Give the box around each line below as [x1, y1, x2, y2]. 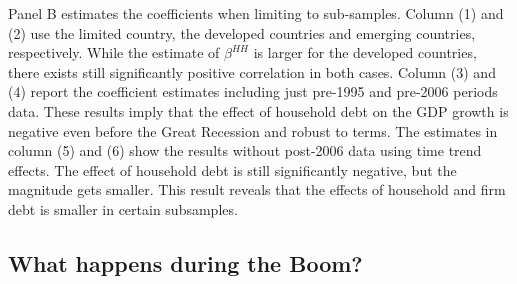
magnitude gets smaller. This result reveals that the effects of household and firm [8, 179, 506, 200]
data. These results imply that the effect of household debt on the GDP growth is [8, 100, 509, 121]
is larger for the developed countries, [253, 42, 477, 63]
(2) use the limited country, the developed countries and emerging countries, [8, 22, 476, 43]
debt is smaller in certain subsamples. [8, 198, 238, 219]
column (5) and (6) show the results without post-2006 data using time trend [8, 140, 482, 161]
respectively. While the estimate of [8, 42, 220, 63]
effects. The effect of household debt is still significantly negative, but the [8, 159, 457, 180]
